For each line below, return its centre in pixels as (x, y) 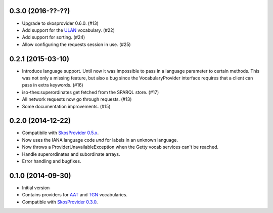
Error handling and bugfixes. (52, 161)
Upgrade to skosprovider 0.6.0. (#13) (60, 23)
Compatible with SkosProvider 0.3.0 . (60, 202)
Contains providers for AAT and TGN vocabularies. (75, 195)
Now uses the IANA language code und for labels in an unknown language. (100, 140)
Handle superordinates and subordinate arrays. (71, 154)
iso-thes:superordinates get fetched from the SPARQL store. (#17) (90, 92)
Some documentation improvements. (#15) (66, 106)
